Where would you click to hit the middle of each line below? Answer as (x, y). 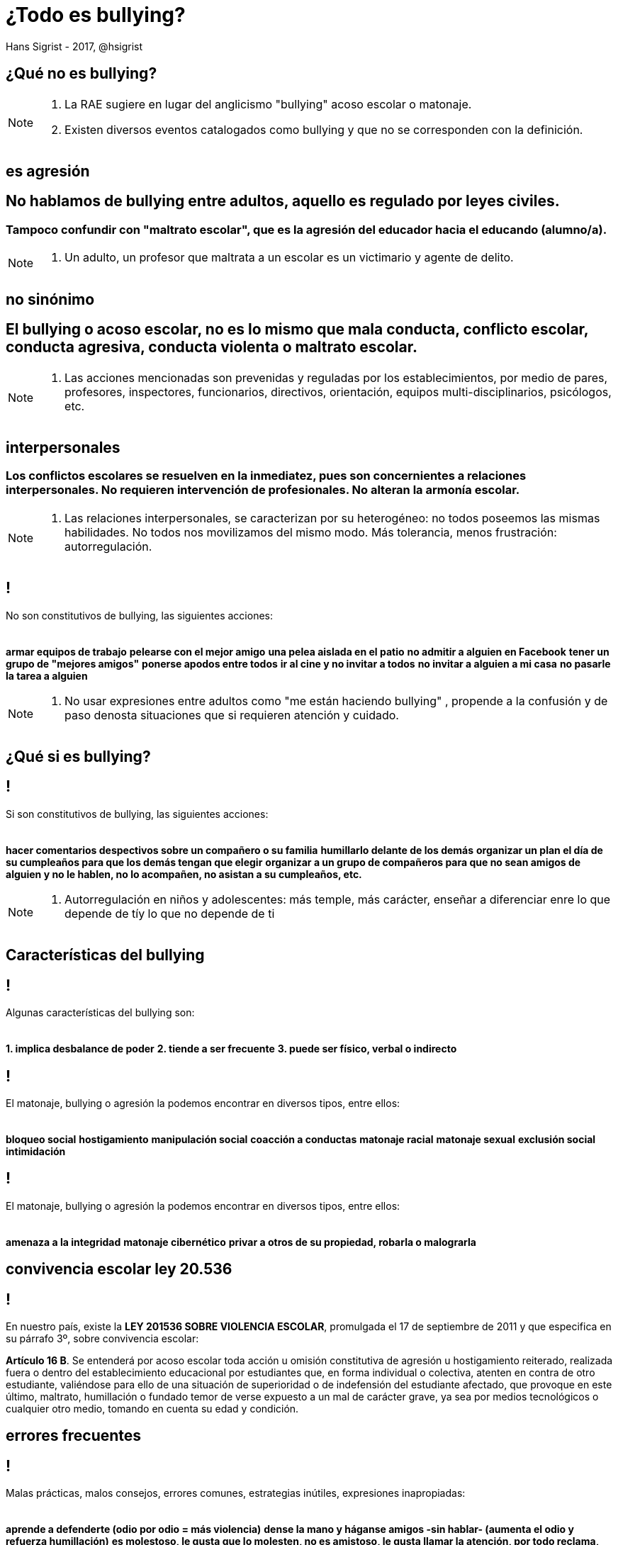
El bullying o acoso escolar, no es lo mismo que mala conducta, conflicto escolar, (297, 330)
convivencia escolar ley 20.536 (119, 1269)
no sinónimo (50, 299)
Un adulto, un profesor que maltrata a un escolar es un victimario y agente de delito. (289, 258)
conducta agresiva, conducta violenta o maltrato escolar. (212, 347)
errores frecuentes (74, 1436)
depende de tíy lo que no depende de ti (170, 913)
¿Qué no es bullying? (82, 74)
